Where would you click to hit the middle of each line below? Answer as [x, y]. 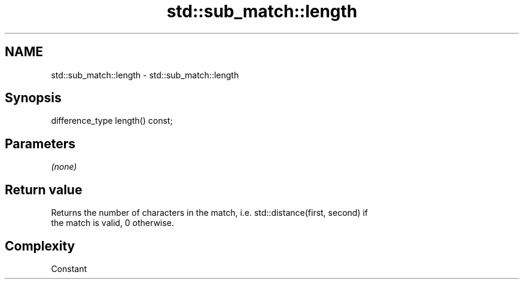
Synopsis [33, 98]
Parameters [40, 143]
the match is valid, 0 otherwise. [112, 223]
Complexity [40, 246]
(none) [64, 167]
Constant [69, 268]
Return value [44, 190]
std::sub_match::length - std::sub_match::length [145, 75]
